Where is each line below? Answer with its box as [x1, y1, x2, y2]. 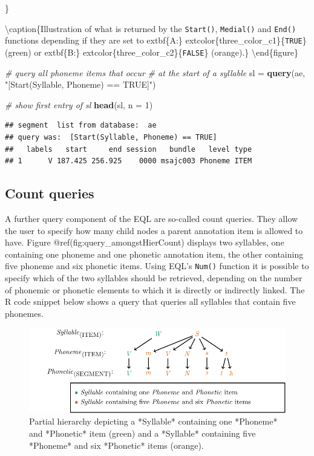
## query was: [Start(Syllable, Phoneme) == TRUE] [5, 132, 217, 142]
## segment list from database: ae [5, 121, 157, 130]
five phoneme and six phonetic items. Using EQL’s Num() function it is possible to [5, 259, 309, 272]
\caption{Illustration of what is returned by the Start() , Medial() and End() [5, 22, 296, 34]
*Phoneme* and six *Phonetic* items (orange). [29, 438, 204, 451]
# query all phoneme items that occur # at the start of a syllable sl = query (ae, [5, 66, 306, 79]
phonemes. [5, 307, 44, 319]
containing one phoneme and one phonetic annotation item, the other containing [5, 247, 304, 260]
